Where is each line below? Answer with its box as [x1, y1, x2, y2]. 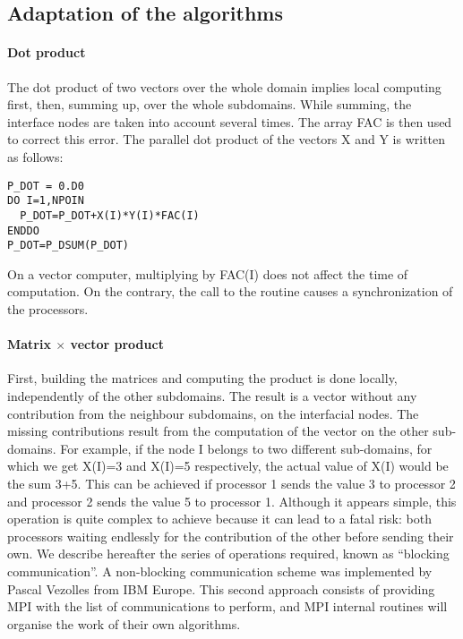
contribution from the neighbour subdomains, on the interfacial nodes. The [7, 404, 419, 422]
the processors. [7, 300, 89, 319]
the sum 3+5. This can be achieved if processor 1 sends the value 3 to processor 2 [7, 473, 456, 492]
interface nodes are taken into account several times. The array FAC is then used [7, 112, 452, 131]
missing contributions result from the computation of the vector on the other [7, 422, 429, 440]
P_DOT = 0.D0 [7, 179, 84, 192]
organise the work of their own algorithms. [7, 614, 241, 633]
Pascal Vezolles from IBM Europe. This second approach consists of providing [7, 579, 435, 598]
